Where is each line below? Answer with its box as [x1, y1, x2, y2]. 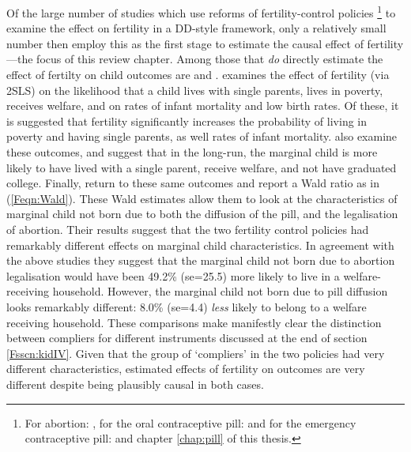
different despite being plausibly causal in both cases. [6, 375, 264, 392]
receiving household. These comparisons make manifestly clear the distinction [6, 314, 382, 330]
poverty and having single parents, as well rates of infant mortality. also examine [6, 128, 398, 145]
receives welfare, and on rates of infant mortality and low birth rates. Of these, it [6, 97, 399, 114]
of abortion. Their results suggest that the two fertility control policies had [6, 220, 369, 237]
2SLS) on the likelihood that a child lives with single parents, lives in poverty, [6, 81, 383, 98]
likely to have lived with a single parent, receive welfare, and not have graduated [6, 159, 397, 175]
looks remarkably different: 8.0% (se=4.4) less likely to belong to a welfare [6, 298, 367, 315]
